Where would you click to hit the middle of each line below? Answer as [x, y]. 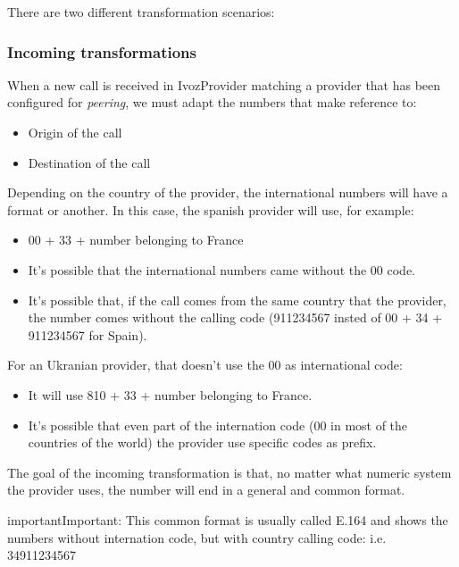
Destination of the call [89, 162]
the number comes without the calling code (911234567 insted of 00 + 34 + [235, 317]
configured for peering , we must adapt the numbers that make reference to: [212, 102]
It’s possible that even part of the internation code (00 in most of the [218, 425]
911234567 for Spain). [88, 334]
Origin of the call [75, 132]
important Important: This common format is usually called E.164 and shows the [228, 519]
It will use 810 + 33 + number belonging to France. [170, 394]
